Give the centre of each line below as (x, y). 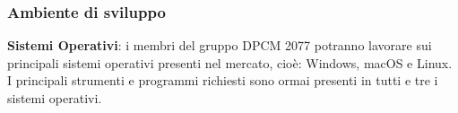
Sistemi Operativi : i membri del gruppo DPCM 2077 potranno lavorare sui (220, 45)
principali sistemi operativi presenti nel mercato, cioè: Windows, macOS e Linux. (230, 62)
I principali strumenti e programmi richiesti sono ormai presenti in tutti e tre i (223, 80)
